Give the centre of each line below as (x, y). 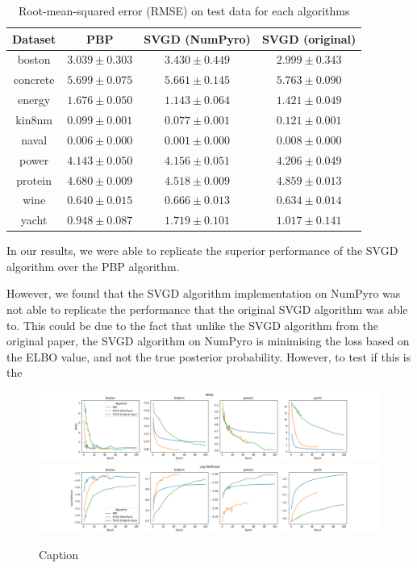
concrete (34, 79)
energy (34, 100)
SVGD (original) (309, 38)
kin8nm (34, 119)
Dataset (34, 38)
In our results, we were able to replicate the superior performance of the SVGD (202, 251)
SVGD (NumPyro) (197, 38)
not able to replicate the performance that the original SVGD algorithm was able (207, 309)
